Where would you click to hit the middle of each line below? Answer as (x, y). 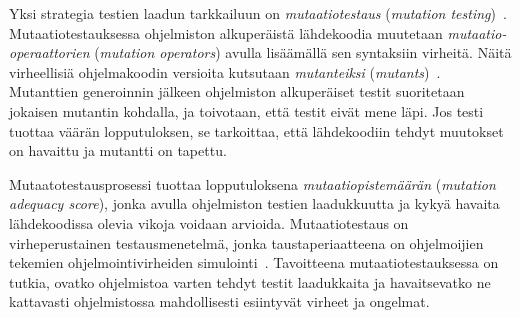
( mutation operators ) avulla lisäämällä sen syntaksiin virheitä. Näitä (303, 52)
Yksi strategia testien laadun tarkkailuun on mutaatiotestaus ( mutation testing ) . (258, 13)
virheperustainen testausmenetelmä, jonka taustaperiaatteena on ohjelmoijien (246, 242)
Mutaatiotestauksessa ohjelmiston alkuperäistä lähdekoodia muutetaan (226, 32)
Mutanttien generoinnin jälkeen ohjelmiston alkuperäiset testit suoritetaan (237, 91)
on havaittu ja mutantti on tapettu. (118, 150)
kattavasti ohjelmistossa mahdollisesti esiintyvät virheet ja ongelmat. (219, 301)
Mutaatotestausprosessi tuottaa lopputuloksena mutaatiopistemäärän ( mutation (252, 183)
